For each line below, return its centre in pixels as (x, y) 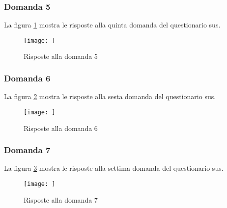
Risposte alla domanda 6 (61, 128)
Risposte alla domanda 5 (61, 56)
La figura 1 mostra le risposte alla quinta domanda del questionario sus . (112, 25)
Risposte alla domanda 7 (61, 199)
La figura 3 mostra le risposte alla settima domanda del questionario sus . (114, 168)
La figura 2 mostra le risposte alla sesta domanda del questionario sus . (110, 96)
